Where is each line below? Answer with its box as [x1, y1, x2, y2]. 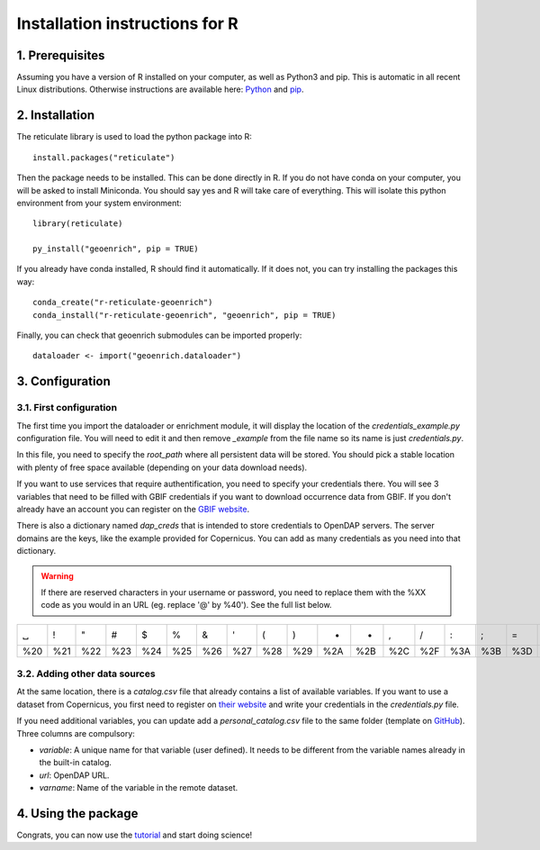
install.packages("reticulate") [32, 152, 175, 162]
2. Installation [16, 108, 95, 123]
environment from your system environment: [16, 197, 182, 208]
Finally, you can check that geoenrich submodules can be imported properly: [16, 330, 302, 341]
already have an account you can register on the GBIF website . [16, 503, 250, 514]
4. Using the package [16, 806, 139, 821]
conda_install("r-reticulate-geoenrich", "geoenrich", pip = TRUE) [32, 310, 337, 320]
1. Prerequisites [16, 48, 105, 63]
